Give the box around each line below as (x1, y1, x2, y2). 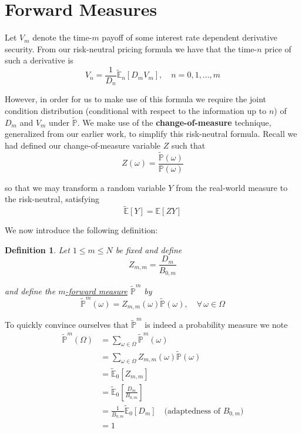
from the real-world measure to (176, 181, 288, 193)
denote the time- (32, 31, 92, 43)
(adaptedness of (164, 407, 221, 415)
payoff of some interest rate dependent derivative (102, 31, 277, 43)
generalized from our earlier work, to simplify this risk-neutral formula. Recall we (5, 127, 297, 140)
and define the (5, 284, 56, 297)
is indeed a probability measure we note (145, 318, 288, 331)
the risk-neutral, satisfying (5, 193, 99, 205)
